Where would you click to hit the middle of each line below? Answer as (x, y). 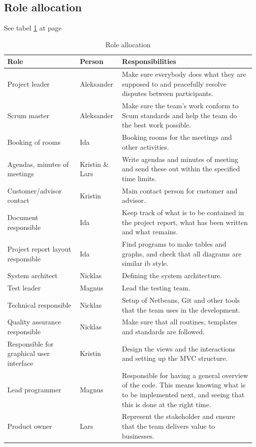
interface (20, 363)
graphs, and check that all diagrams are (182, 253)
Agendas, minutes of (38, 164)
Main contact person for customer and (180, 190)
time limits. (139, 178)
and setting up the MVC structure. (175, 358)
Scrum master (28, 115)
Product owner (30, 426)
